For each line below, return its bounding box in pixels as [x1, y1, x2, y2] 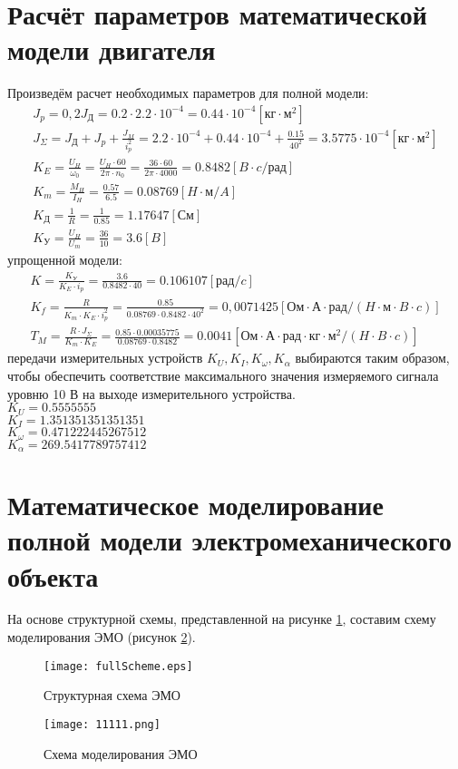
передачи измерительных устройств [7, 348, 203, 367]
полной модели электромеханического [7, 521, 453, 559]
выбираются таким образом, [295, 348, 450, 367]
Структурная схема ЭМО [44, 686, 180, 705]
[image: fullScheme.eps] [44, 659, 193, 673]
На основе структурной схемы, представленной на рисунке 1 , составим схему [7, 609, 436, 628]
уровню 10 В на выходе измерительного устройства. [7, 384, 296, 403]
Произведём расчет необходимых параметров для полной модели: [7, 83, 369, 102]
